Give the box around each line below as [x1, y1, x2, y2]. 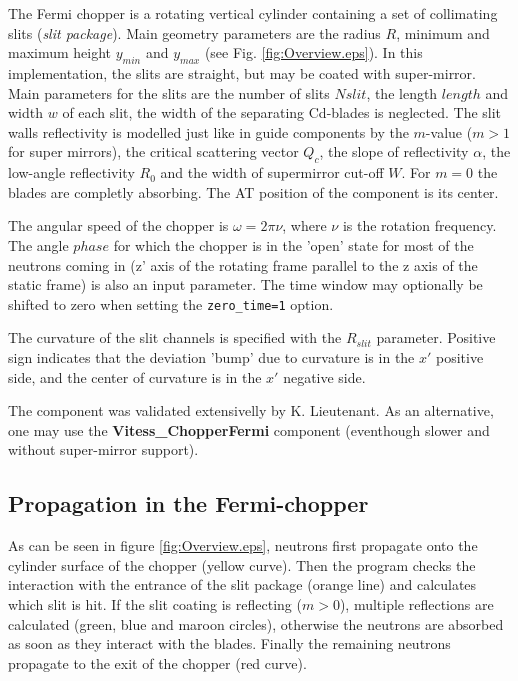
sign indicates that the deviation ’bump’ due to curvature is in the [8, 346, 415, 367]
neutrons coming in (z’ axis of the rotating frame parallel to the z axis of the [8, 254, 478, 275]
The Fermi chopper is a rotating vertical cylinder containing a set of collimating [8, 3, 498, 23]
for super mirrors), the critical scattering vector [8, 141, 299, 162]
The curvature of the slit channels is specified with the [8, 327, 342, 348]
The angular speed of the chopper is [8, 215, 229, 236]
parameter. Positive [376, 327, 496, 348]
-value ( [425, 121, 473, 142]
